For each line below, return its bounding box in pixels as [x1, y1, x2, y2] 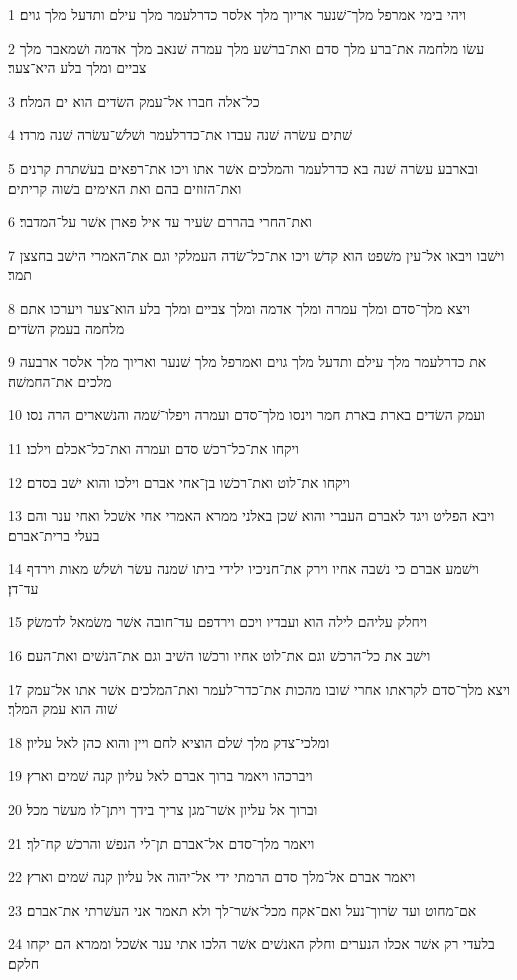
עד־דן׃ [8, 577, 39, 598]
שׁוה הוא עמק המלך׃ [8, 698, 118, 719]
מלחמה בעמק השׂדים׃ [8, 317, 125, 338]
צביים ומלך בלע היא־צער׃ [8, 57, 147, 78]
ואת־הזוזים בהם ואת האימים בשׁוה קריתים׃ [8, 177, 242, 198]
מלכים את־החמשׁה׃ [8, 370, 112, 391]
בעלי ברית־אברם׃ [8, 524, 100, 545]
